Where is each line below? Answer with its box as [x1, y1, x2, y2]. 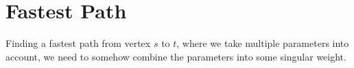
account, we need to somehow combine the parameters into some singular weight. [5, 49, 346, 63]
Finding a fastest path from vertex [5, 36, 151, 50]
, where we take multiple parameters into [176, 36, 349, 50]
